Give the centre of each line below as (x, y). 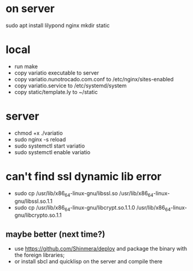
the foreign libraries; (39, 255)
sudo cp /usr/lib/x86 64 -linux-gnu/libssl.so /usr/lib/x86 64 (84, 194)
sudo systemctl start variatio (50, 146)
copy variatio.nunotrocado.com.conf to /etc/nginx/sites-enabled (94, 79)
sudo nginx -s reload (40, 139)
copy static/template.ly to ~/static (56, 92)
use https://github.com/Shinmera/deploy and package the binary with (101, 249)
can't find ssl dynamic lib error (84, 176)
